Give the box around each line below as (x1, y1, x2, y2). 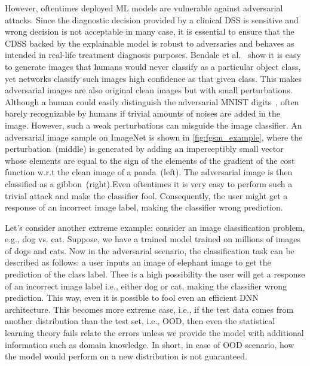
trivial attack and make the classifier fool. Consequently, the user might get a (5, 189, 288, 202)
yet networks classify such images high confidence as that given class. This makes (5, 72, 302, 84)
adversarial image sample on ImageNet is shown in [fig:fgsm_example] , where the (5, 130, 303, 143)
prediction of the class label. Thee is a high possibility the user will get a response (5, 268, 305, 280)
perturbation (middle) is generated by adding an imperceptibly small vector (5, 142, 284, 155)
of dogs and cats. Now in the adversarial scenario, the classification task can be (5, 244, 294, 257)
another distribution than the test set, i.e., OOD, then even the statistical (5, 315, 275, 327)
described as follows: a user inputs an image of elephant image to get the (5, 256, 271, 269)
